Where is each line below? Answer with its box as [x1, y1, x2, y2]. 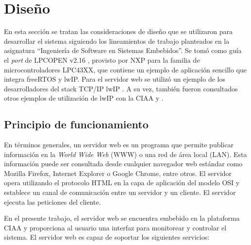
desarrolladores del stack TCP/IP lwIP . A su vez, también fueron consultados [4, 83, 238, 93]
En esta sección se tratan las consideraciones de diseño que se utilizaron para [4, 26, 233, 36]
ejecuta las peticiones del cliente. [4, 196, 101, 207]
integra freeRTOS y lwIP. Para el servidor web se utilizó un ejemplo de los [4, 74, 225, 84]
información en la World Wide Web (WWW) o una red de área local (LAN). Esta [4, 149, 247, 159]
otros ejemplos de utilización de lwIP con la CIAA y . [4, 93, 164, 103]
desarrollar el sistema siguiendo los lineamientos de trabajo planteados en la [4, 35, 230, 46]
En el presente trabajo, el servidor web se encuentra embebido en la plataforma [4, 213, 240, 223]
